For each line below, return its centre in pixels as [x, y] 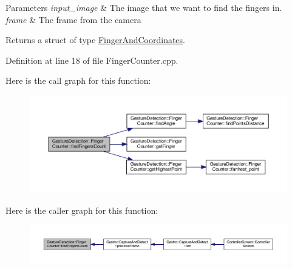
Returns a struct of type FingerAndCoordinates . [95, 40]
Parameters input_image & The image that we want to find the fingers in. [144, 7]
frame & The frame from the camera [73, 19]
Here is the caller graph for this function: [82, 210]
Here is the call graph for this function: [78, 80]
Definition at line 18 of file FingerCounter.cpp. [92, 60]
